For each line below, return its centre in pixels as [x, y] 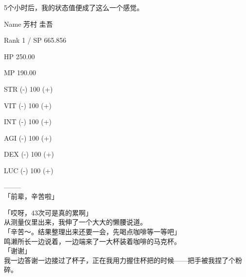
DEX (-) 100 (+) [29, 154]
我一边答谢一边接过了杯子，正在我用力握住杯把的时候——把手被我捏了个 [120, 260]
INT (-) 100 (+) [28, 122]
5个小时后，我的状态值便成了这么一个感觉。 [74, 7]
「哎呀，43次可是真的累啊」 [48, 212]
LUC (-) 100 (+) [29, 170]
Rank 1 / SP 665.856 [35, 40]
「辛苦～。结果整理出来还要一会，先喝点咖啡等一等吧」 [92, 231]
